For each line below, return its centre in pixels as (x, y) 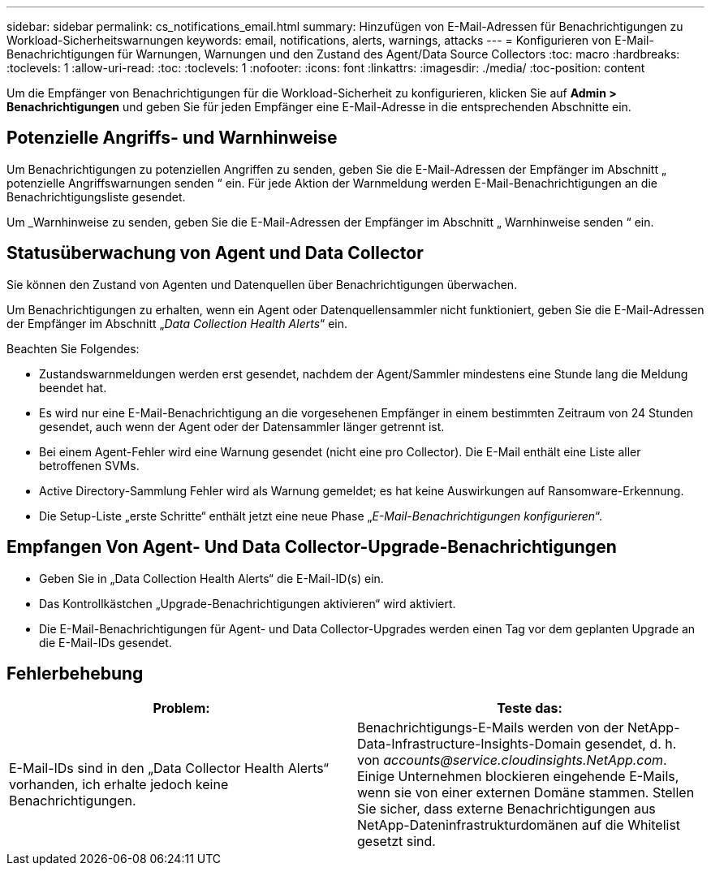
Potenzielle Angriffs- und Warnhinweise (172, 138)
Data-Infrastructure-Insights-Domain (470, 744)
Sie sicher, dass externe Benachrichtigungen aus (506, 809)
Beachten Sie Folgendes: (73, 348)
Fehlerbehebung (75, 673)
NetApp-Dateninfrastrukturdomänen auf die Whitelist (519, 825)
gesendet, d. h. (631, 744)
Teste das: (530, 708)
